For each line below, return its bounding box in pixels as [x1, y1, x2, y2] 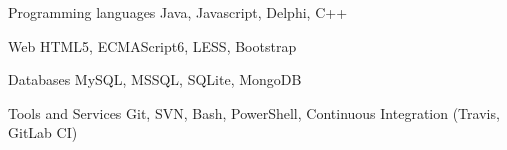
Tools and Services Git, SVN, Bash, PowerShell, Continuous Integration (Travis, [8, 102, 500, 123]
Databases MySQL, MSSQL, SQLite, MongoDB [8, 69, 302, 90]
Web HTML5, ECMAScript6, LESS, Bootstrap [8, 35, 297, 56]
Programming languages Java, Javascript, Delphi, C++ [8, 2, 348, 22]
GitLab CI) [8, 122, 78, 143]
